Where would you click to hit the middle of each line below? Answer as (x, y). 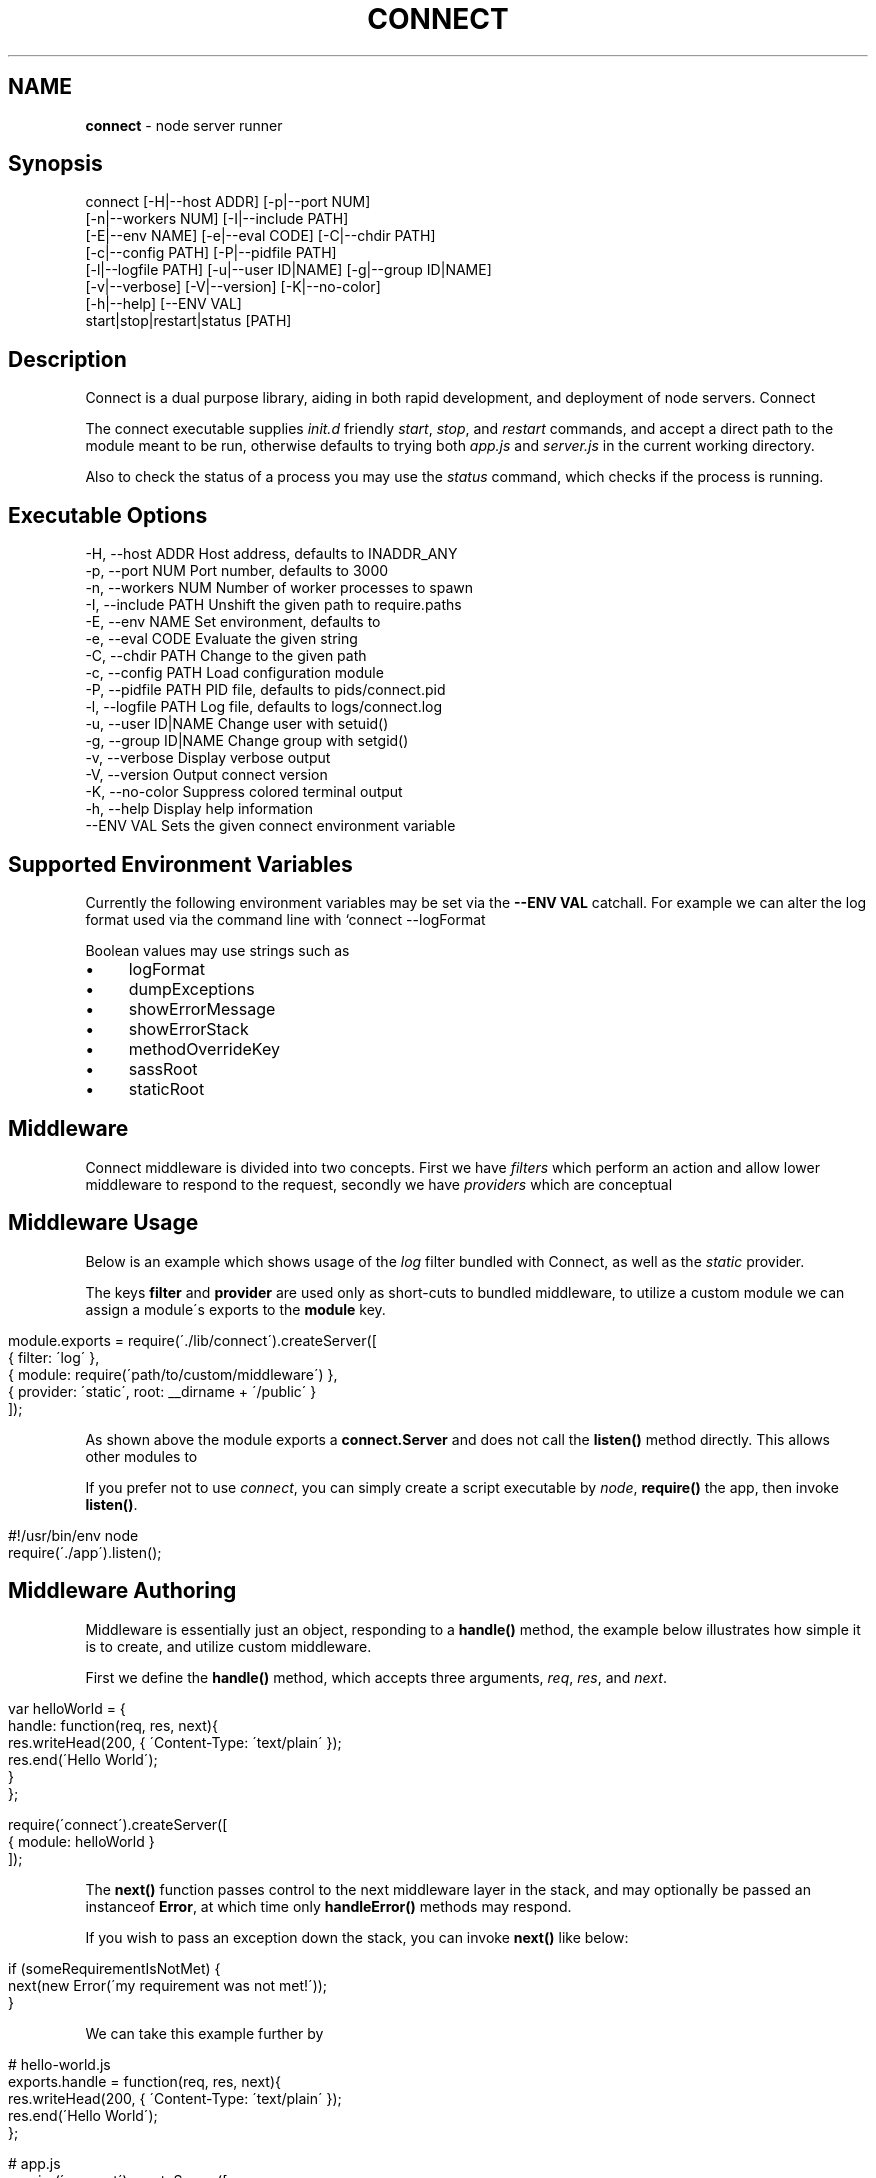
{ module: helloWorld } (81, 1841)
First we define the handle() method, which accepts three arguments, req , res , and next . (376, 1677)
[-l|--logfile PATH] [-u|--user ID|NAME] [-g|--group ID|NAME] (288, 270)
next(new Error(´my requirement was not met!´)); (168, 1985)
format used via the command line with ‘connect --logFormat (285, 919)
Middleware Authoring (122, 1591)
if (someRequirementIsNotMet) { (114, 1968)
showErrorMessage (202, 1008)
